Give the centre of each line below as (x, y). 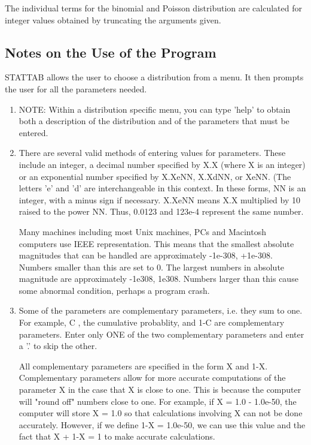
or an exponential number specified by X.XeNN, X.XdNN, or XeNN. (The (155, 176)
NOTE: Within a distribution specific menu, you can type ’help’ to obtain (155, 109)
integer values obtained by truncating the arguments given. (113, 19)
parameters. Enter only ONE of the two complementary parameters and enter (161, 334)
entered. (33, 132)
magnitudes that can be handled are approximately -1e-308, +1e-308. (146, 255)
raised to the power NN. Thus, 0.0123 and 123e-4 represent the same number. (161, 211)
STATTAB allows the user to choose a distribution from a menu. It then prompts (154, 77)
